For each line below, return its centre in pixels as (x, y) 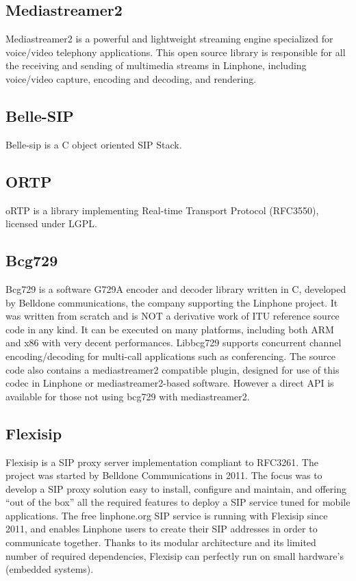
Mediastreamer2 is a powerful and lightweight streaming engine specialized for (169, 39)
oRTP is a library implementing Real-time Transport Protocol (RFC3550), (162, 210)
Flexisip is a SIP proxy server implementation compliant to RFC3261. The (162, 462)
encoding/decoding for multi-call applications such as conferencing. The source (170, 356)
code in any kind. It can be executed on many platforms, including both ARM (170, 329)
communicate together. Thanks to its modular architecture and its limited (161, 542)
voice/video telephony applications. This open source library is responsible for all (176, 52)
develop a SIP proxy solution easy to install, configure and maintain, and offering (176, 488)
